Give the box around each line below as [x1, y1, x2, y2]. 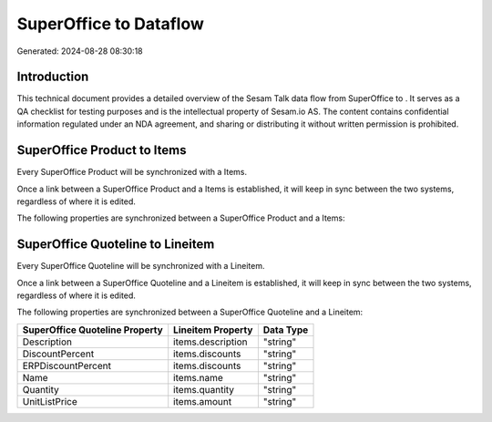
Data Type [262, 324, 309, 336]
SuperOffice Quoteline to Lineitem [16, 237, 215, 252]
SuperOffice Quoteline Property [22, 324, 163, 336]
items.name [173, 371, 223, 384]
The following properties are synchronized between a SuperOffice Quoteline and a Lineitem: [16, 306, 364, 318]
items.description [173, 335, 248, 348]
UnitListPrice [22, 395, 77, 407]
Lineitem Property [173, 324, 253, 336]
